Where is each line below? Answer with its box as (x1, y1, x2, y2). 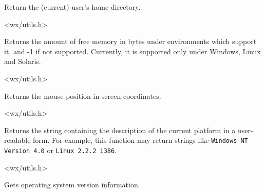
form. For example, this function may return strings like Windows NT (33, 135, 248, 145)
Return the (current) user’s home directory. (4, 2, 141, 12)
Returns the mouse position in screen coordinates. (4, 90, 161, 101)
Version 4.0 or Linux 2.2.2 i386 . (4, 145, 117, 155)
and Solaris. (4, 56, 41, 67)
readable (4, 135, 31, 145)
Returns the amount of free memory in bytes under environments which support (4, 36, 257, 47)
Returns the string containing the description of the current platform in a (4, 124, 236, 135)
